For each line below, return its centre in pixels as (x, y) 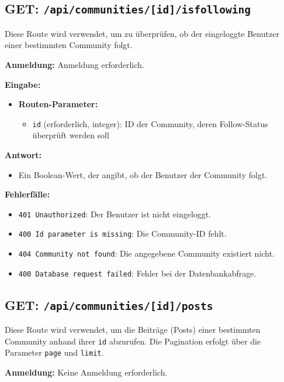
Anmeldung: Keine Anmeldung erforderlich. (86, 372)
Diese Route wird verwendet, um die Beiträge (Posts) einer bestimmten (133, 330)
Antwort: (23, 155)
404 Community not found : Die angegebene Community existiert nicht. (146, 253)
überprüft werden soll (71, 135)
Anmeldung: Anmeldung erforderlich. (75, 64)
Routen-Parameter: (58, 104)
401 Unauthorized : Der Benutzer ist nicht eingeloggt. (115, 214)
